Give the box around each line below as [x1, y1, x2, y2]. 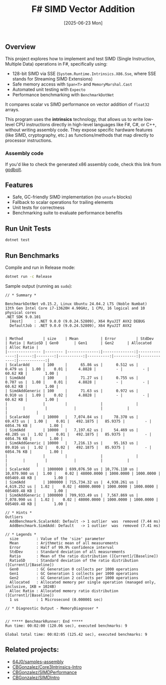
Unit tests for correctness [12, 205, 65, 211]
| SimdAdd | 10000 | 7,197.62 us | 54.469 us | [5, 428, 139, 432]
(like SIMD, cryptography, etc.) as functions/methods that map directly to [5, 132, 154, 138]
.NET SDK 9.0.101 [5, 314, 41, 319]
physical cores [5, 310, 37, 315]
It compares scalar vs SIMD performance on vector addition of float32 [5, 101, 150, 107]
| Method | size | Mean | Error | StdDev [5, 336, 154, 341]
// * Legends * [5, 532, 37, 537]
